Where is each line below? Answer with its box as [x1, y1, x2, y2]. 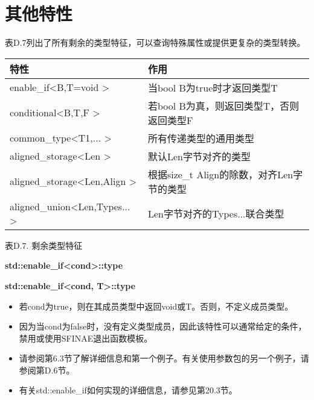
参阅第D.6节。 [19, 363, 75, 376]
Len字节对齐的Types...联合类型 [147, 206, 284, 220]
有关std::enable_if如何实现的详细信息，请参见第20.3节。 [19, 384, 237, 396]
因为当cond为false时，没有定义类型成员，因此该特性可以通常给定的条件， [19, 320, 307, 333]
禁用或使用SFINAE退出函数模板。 [19, 331, 153, 344]
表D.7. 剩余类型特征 [5, 239, 83, 251]
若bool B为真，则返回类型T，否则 [147, 98, 300, 113]
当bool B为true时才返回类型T [147, 80, 278, 95]
